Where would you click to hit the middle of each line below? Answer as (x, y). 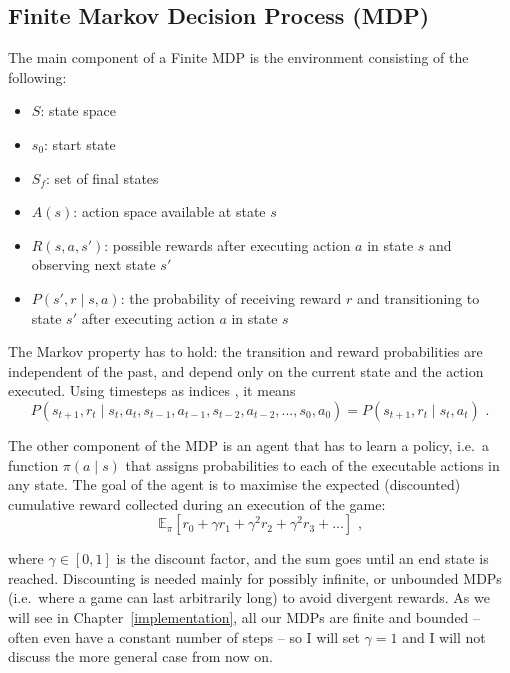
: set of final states (102, 177)
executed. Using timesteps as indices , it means (152, 390)
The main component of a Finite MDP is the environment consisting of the (238, 57)
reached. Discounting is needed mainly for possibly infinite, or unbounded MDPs (255, 577)
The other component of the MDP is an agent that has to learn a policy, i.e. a (248, 444)
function (33, 464)
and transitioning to (418, 297)
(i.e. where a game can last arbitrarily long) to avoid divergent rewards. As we (249, 597)
